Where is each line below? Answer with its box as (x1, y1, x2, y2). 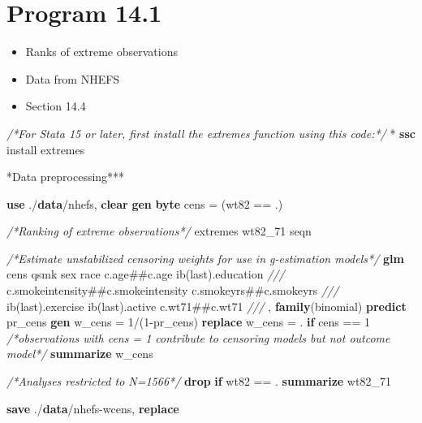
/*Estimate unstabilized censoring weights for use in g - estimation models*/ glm (6, 249, 404, 266)
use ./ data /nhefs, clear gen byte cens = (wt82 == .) (6, 195, 283, 212)
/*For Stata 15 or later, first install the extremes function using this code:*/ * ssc (6, 124, 416, 141)
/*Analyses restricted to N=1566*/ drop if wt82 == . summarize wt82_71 (6, 373, 391, 390)
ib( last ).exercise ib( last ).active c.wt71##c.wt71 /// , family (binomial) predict (6, 297, 407, 314)
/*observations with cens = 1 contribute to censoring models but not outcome (6, 329, 390, 346)
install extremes (6, 140, 85, 158)
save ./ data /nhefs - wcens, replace (6, 399, 179, 417)
